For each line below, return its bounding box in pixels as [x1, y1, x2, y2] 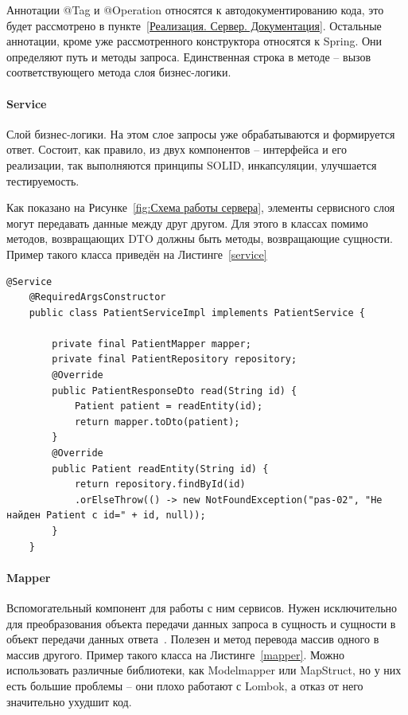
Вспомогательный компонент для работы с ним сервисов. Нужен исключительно [6, 600, 398, 615]
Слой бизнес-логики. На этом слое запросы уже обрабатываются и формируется [6, 125, 395, 142]
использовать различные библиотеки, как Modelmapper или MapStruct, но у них [6, 662, 402, 678]
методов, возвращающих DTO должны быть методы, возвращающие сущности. [6, 230, 393, 247]
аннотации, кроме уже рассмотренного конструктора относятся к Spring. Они [6, 33, 383, 49]
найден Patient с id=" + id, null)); [6, 510, 206, 522]
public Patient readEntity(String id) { [52, 463, 269, 475]
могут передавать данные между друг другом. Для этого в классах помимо [6, 214, 368, 231]
